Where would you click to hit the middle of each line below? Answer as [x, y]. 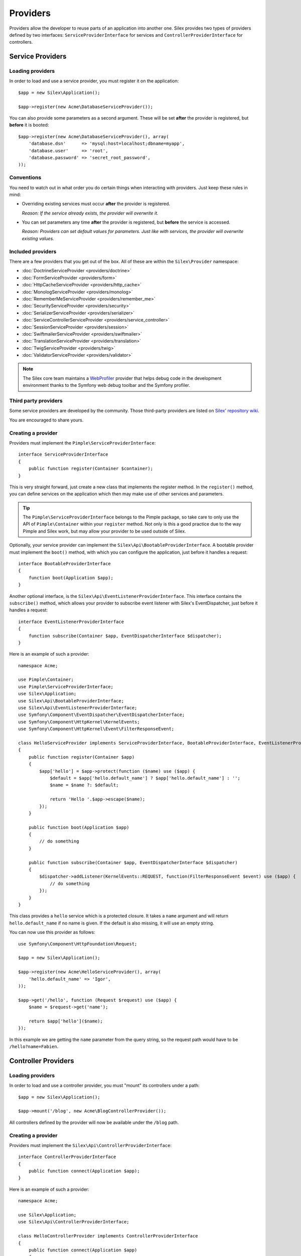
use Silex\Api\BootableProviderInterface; [71, 701]
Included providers [33, 251]
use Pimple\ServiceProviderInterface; [66, 687]
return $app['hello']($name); [65, 1021]
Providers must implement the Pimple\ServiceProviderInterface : [83, 443]
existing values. [38, 238]
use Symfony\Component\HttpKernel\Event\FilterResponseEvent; [96, 729]
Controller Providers [42, 1061]
